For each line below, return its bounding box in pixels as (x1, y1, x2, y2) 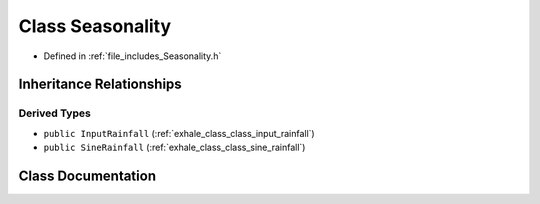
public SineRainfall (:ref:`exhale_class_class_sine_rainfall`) (43, 141, 306, 154)
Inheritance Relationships (18, 76, 182, 93)
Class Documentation (18, 167, 157, 184)
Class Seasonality (18, 15, 172, 37)
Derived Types (18, 106, 92, 120)
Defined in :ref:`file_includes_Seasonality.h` (43, 50, 222, 62)
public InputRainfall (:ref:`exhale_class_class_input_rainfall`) (43, 127, 315, 139)
